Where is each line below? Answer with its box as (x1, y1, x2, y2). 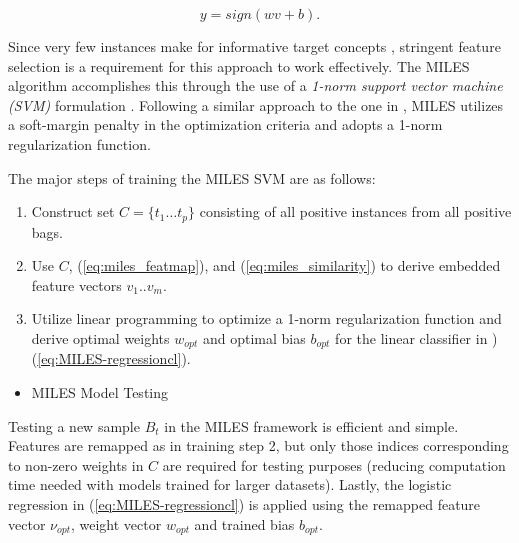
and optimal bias (202, 327, 306, 348)
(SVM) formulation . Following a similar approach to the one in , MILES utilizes (8, 94, 504, 115)
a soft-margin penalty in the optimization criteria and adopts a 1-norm (8, 114, 443, 135)
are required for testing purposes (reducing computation (162, 454, 506, 475)
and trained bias (194, 513, 295, 534)
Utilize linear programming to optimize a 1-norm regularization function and (31, 308, 502, 329)
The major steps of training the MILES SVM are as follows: (8, 167, 376, 188)
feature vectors (31, 274, 122, 295)
